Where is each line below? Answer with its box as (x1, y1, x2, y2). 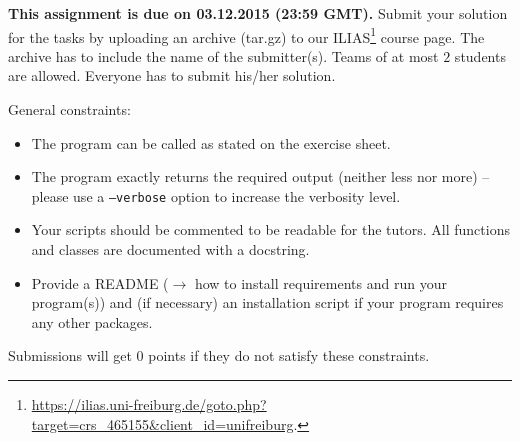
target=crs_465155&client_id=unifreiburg (31, 413, 294, 434)
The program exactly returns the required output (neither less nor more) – (31, 166, 490, 187)
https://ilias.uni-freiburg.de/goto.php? (31, 394, 267, 415)
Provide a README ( (31, 272, 169, 293)
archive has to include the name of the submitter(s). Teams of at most (8, 45, 439, 66)
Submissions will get (8, 345, 132, 366)
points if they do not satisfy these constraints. (148, 345, 430, 366)
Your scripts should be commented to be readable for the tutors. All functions (31, 219, 510, 240)
